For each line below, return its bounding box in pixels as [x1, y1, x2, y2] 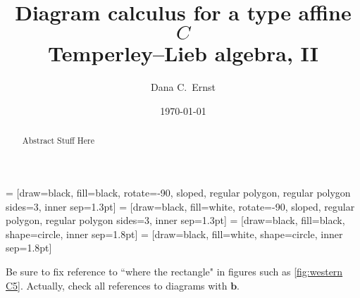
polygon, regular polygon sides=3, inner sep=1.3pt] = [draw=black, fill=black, [6, 213, 345, 228]
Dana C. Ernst [151, 80, 216, 94]
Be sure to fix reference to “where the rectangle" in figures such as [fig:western [6, 263, 343, 278]
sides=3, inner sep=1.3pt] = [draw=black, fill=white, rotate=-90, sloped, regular [6, 199, 355, 213]
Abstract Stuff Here [22, 135, 94, 147]
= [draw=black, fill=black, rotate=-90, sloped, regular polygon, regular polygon [6, 185, 351, 199]
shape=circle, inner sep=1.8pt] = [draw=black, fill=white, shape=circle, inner [6, 226, 343, 241]
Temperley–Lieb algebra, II [48, 39, 318, 68]
